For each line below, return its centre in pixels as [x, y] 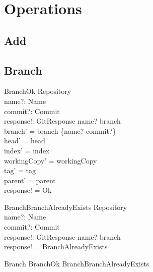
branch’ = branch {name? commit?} [60, 130]
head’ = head [25, 141]
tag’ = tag [20, 170]
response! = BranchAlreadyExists [56, 247]
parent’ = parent [30, 180]
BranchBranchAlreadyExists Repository [66, 207]
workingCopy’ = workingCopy [51, 160]
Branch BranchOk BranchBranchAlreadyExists [77, 263]
